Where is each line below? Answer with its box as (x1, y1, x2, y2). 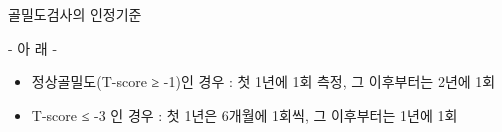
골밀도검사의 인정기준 (8, 4, 142, 24)
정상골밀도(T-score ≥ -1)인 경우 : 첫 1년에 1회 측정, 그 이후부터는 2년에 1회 (31, 71, 496, 92)
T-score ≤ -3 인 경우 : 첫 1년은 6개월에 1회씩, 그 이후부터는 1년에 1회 (31, 104, 458, 125)
